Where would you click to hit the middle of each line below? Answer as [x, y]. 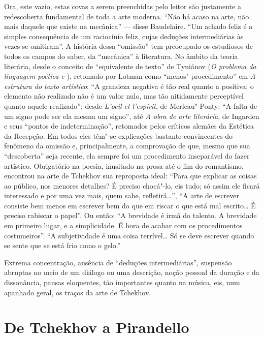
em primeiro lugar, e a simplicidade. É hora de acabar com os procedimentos [123, 225]
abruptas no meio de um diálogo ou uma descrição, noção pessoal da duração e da [132, 272]
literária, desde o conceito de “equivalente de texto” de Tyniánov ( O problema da [130, 66]
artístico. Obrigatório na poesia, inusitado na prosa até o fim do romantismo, [124, 165]
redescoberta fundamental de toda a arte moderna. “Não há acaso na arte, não [127, 16]
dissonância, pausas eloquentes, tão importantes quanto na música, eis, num [122, 282]
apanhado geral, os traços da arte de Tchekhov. [78, 292]
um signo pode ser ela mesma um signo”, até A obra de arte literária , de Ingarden [132, 116]
